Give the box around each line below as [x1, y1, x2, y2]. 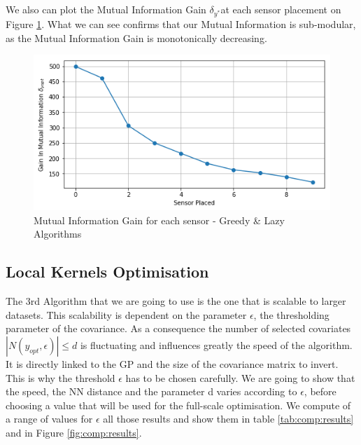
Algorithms [34, 226, 82, 241]
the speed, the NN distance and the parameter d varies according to [6, 384, 297, 399]
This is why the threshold [6, 370, 115, 385]
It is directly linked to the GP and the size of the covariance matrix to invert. [6, 356, 339, 371]
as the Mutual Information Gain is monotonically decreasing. [6, 30, 267, 45]
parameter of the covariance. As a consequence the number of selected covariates [6, 321, 351, 336]
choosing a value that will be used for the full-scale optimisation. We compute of [6, 397, 351, 412]
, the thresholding [253, 307, 330, 322]
